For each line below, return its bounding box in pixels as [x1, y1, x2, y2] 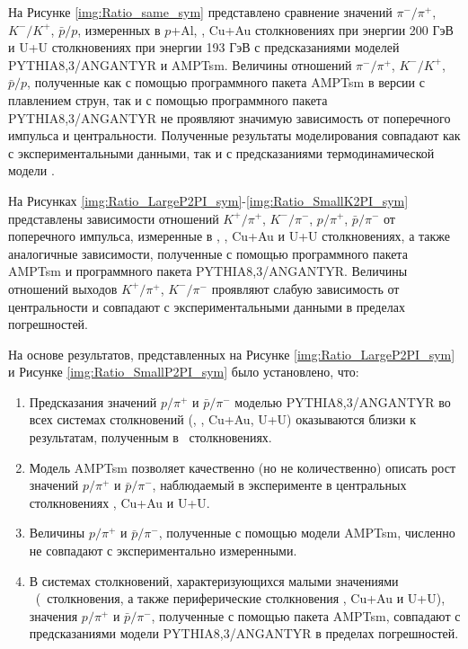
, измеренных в [77, 20, 161, 39]
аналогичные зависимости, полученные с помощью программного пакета [8, 244, 408, 262]
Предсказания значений [29, 392, 157, 411]
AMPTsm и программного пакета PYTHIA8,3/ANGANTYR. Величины [8, 262, 408, 280]
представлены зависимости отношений [8, 209, 219, 227]
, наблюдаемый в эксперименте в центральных [152, 476, 407, 494]
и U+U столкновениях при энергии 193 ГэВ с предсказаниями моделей [8, 38, 400, 57]
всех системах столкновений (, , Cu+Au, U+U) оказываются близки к [29, 410, 416, 429]
